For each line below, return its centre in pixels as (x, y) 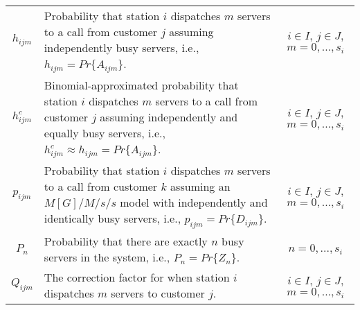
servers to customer (158, 293)
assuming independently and (169, 117)
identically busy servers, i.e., (112, 218)
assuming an (200, 186)
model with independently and (194, 202)
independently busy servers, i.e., (121, 48)
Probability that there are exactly (126, 241)
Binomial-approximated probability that (141, 85)
